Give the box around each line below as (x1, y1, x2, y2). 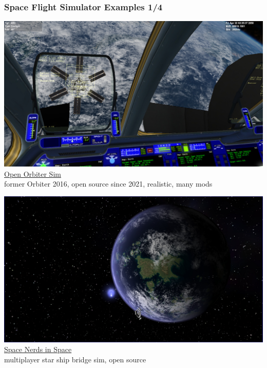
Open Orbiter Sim (4, 168, 61, 179)
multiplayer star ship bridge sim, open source (4, 354, 146, 364)
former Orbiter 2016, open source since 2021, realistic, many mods (4, 178, 213, 189)
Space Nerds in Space (4, 344, 72, 355)
